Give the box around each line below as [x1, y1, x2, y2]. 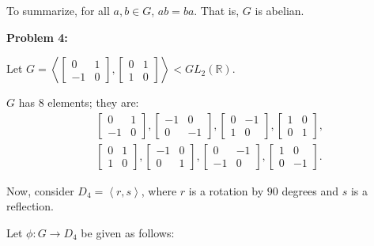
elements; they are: [47, 94, 139, 111]
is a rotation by [188, 182, 264, 199]
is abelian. [255, 2, 304, 18]
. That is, [194, 2, 240, 18]
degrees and [281, 182, 339, 199]
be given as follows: [81, 225, 175, 241]
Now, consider [6, 182, 74, 199]
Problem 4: [6, 28, 68, 45]
